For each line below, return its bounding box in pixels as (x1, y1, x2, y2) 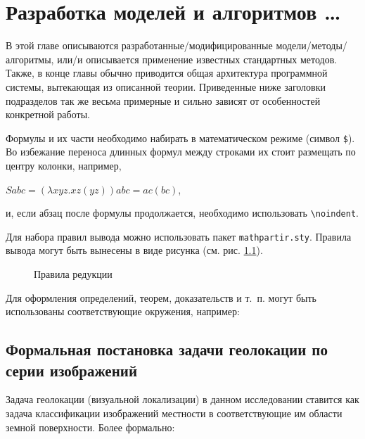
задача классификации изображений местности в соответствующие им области (6, 406, 342, 420)
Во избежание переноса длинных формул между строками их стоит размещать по (6, 144, 356, 159)
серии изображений (6, 359, 137, 381)
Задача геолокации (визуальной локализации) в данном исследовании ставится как (6, 392, 359, 407)
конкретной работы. (6, 107, 90, 122)
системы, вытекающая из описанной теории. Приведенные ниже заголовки (6, 79, 326, 94)
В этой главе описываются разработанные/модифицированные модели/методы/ (6, 38, 347, 53)
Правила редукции (34, 267, 113, 281)
